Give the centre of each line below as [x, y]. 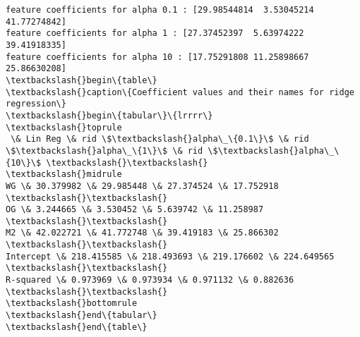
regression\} [36, 104]
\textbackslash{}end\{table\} [77, 327]
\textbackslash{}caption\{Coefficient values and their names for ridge [180, 92]
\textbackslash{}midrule [64, 174]
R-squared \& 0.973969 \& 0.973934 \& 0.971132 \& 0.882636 [150, 280]
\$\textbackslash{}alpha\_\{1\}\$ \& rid [104, 151]
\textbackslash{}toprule [64, 127]
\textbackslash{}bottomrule [72, 304]
